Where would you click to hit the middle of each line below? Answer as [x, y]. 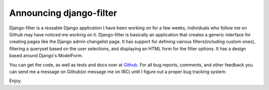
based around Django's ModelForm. [46, 56]
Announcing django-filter [63, 13]
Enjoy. [15, 81]
